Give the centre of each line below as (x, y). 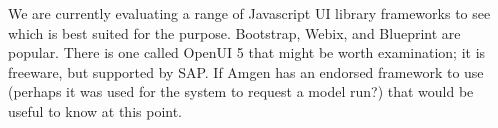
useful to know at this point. (95, 110)
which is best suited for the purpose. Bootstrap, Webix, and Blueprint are (234, 32)
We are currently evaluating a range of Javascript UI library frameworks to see (249, 13)
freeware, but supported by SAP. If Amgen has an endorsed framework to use (246, 71)
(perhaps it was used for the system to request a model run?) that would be (241, 91)
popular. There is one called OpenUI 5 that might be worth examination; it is (247, 52)
